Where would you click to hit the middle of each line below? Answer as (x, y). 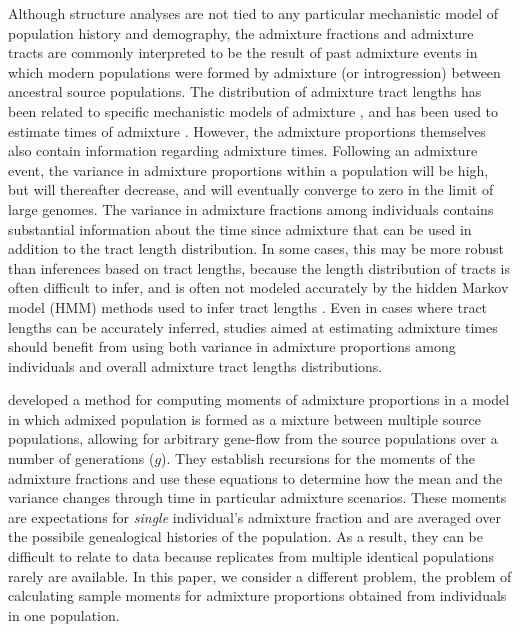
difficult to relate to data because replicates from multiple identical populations (251, 556)
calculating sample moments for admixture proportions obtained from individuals (257, 595)
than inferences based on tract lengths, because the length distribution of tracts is (259, 267)
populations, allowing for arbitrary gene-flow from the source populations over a (253, 438)
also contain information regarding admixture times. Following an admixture (243, 150)
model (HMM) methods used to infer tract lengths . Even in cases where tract (248, 306)
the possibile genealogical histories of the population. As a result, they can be (245, 536)
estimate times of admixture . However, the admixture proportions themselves (247, 130)
